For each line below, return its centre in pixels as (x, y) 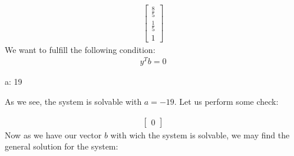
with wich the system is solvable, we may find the (200, 135)
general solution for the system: (62, 146)
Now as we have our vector (53, 135)
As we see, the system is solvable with (73, 102)
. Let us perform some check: (226, 102)
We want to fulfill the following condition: (80, 49)
